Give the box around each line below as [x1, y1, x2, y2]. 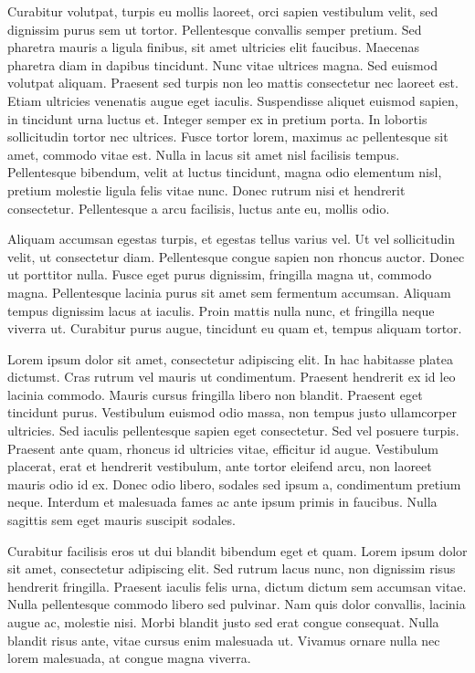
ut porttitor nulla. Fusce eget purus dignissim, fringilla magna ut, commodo [7, 265, 432, 284]
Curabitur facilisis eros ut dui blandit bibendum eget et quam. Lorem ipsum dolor [7, 541, 468, 560]
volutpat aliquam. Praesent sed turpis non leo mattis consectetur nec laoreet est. [7, 73, 459, 92]
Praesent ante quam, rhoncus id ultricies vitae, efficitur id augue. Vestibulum [7, 438, 439, 457]
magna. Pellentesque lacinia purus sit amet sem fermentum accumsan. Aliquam [7, 282, 451, 301]
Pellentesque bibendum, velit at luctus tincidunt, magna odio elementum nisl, [7, 163, 442, 182]
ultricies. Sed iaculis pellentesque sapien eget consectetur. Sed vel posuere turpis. [7, 421, 459, 440]
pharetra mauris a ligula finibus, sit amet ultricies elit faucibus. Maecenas [7, 37, 419, 57]
